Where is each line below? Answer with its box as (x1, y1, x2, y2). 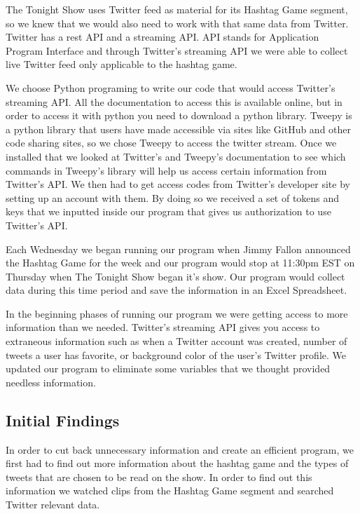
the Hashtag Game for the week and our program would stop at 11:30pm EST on (6, 255, 355, 270)
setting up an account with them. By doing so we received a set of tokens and (6, 190, 340, 205)
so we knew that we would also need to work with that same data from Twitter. (6, 15, 349, 30)
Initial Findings (6, 409, 120, 431)
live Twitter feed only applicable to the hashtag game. (6, 57, 237, 72)
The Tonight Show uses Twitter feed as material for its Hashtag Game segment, (6, 2, 348, 16)
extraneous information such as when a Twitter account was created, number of (6, 334, 347, 349)
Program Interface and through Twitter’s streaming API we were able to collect (6, 43, 348, 58)
